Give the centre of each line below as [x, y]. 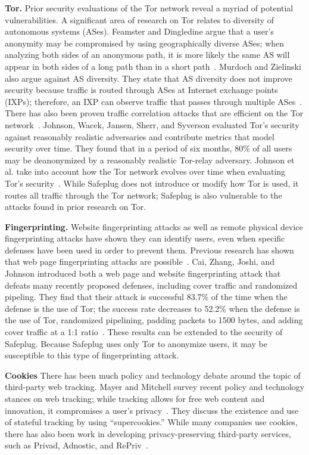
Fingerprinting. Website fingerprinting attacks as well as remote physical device [154, 226]
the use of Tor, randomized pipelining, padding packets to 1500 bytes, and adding [154, 320]
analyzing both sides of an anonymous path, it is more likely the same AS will [147, 55]
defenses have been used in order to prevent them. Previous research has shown [149, 250]
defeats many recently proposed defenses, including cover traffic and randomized [151, 285]
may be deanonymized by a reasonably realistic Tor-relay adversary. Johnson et [150, 160]
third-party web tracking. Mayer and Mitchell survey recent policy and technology [155, 387]
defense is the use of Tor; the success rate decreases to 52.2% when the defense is [152, 308]
